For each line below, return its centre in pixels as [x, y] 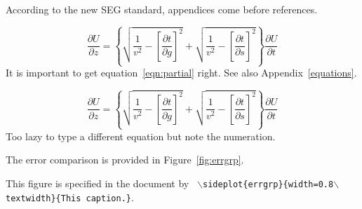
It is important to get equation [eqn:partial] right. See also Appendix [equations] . [181, 73]
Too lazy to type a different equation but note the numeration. [141, 136]
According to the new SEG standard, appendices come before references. [162, 9]
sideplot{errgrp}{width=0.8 [268, 184]
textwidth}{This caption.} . [70, 197]
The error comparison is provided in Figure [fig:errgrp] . [125, 160]
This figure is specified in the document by [98, 183]
